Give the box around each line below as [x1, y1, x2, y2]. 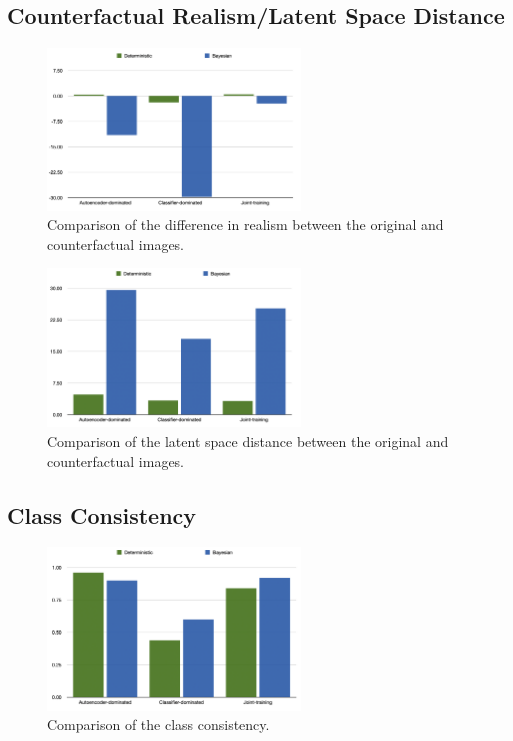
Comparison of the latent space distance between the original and [47, 431, 449, 452]
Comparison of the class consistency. [47, 714, 270, 735]
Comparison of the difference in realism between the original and [47, 214, 444, 235]
